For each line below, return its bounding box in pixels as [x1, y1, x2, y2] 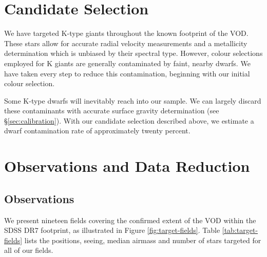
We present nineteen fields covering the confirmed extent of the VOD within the [4, 214, 256, 225]
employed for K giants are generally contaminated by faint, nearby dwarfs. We [4, 57, 251, 68]
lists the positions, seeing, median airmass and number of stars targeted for [24, 234, 261, 245]
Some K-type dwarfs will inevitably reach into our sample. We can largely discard [4, 95, 261, 106]
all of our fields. [4, 245, 53, 255]
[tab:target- [222, 225, 258, 235]
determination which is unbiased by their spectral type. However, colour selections [4, 48, 263, 58]
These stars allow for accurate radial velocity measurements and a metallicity [4, 37, 247, 48]
